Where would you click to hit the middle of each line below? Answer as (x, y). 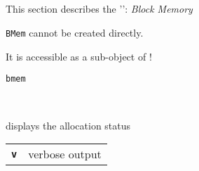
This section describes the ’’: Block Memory (99, 9)
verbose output (65, 154)
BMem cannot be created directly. (75, 32)
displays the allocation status (68, 125)
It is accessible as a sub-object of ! (79, 56)
